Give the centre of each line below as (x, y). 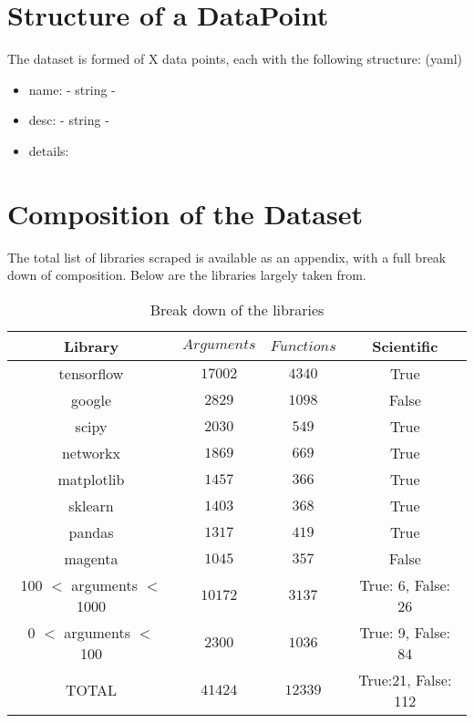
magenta (91, 558)
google (91, 399)
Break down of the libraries (237, 309)
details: (49, 150)
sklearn (91, 505)
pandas (91, 532)
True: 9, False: (405, 632)
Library (91, 346)
